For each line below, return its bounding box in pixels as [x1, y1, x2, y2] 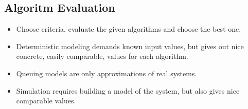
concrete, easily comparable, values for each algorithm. [16, 51, 188, 61]
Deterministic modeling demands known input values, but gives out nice [16, 40, 244, 51]
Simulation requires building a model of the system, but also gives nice [16, 85, 240, 96]
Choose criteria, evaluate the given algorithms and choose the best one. [16, 24, 241, 34]
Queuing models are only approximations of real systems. [16, 68, 197, 78]
